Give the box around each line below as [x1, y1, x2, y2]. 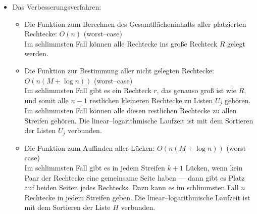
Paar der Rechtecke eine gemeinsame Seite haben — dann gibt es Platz [24, 172, 245, 183]
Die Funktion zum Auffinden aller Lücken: [24, 142, 155, 153]
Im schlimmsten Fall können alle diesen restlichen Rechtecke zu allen [24, 105, 237, 116]
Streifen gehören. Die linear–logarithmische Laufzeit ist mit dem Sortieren [24, 115, 253, 125]
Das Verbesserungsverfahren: [12, 2, 101, 12]
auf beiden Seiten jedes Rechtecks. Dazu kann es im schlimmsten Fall [24, 182, 239, 193]
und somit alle [24, 95, 69, 105]
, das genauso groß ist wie [157, 85, 236, 96]
